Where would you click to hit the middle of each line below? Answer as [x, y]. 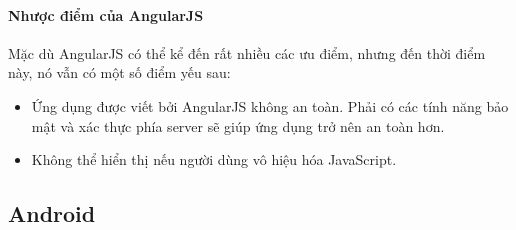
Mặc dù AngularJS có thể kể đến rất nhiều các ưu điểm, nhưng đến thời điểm [247, 52]
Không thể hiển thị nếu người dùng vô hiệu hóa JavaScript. [214, 159]
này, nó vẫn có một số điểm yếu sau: [119, 72]
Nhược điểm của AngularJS [106, 14]
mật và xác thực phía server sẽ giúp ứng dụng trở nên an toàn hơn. [238, 125]
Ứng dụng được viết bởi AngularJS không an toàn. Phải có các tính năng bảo [270, 105]
